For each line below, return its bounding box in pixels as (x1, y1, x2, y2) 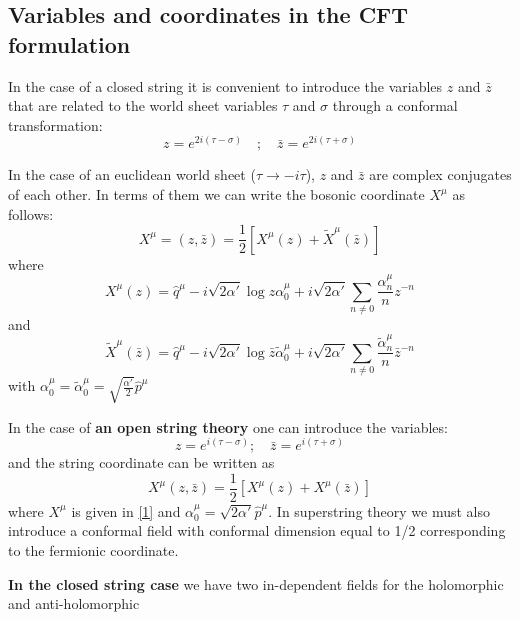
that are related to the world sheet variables (8, 95, 278, 116)
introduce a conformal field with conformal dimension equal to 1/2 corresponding (8, 520, 506, 541)
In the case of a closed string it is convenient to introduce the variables (8, 75, 443, 96)
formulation (8, 28, 131, 59)
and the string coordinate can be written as (8, 452, 275, 473)
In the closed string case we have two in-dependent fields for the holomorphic (8, 573, 504, 594)
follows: (8, 203, 54, 224)
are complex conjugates (369, 164, 512, 185)
